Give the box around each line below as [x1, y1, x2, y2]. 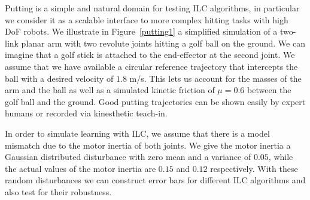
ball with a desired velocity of [5, 72, 114, 84]
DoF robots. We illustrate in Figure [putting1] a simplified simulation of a [5, 25, 278, 38]
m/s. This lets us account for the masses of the [129, 72, 302, 84]
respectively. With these [210, 162, 298, 174]
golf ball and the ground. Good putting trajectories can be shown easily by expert [5, 95, 306, 107]
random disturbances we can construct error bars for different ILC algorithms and [5, 174, 306, 186]
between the [247, 84, 291, 96]
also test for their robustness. [5, 185, 112, 198]
